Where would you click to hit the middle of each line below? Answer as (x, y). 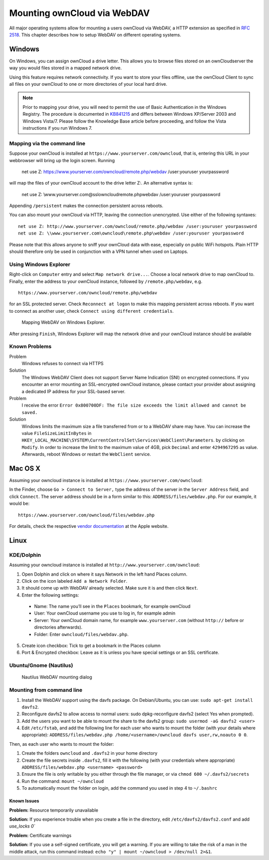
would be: (19, 503)
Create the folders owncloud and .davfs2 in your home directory (90, 753)
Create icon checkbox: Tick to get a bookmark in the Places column (91, 645)
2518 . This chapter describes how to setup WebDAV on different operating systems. (95, 34)
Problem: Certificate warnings (40, 835)
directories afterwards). (58, 627)
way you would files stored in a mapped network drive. (66, 68)
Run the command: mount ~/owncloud (63, 781)
